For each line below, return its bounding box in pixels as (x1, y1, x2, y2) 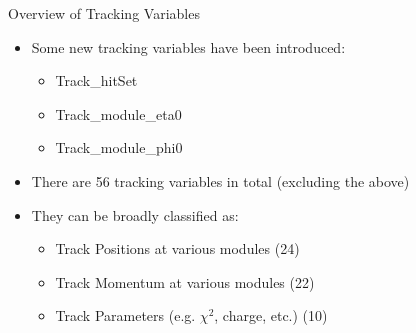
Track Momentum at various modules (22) (55, 271, 315, 292)
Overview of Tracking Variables (8, 3, 200, 23)
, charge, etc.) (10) (214, 305, 328, 326)
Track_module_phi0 (55, 137, 183, 158)
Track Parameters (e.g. (55, 305, 196, 326)
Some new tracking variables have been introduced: (31, 36, 346, 57)
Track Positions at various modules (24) (55, 238, 300, 259)
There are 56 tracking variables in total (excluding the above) (31, 170, 410, 191)
